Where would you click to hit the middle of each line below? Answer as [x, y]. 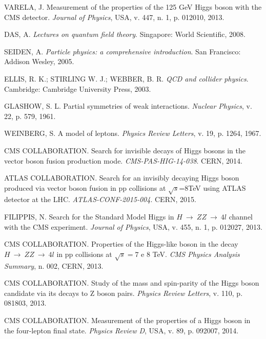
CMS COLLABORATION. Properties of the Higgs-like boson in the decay [121, 244]
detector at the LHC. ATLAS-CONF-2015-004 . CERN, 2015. [100, 199]
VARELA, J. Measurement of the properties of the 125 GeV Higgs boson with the [133, 7]
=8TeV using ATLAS [212, 187]
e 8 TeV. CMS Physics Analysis [190, 254]
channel [241, 217]
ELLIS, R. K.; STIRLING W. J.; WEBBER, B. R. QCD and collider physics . [126, 78]
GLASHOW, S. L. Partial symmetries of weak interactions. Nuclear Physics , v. [128, 106]
